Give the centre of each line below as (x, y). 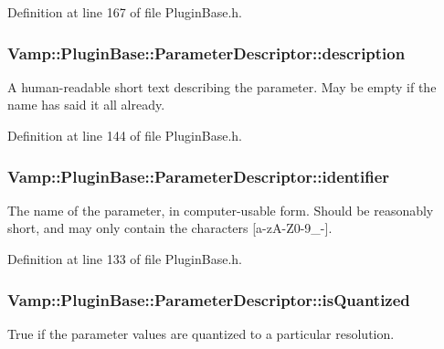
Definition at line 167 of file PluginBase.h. (125, 12)
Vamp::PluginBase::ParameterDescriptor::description (206, 53)
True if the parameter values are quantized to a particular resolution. (201, 333)
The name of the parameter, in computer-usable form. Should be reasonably (221, 210)
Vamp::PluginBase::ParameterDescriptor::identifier (199, 176)
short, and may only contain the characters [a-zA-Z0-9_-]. (170, 228)
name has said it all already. (86, 105)
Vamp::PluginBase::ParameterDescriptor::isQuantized (209, 299)
